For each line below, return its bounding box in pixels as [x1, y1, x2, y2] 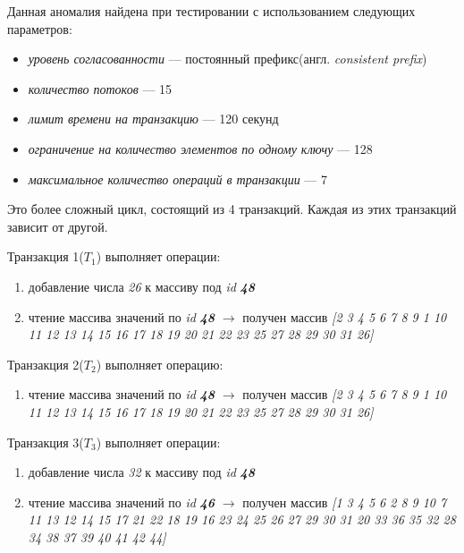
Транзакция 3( [7, 432, 84, 451]
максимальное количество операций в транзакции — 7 [28, 169, 327, 188]
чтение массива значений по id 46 [28, 492, 215, 511]
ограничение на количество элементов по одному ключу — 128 [28, 139, 373, 157]
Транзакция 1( [7, 247, 84, 266]
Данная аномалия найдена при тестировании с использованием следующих [7, 2, 416, 20]
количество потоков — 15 [28, 79, 173, 98]
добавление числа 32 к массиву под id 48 [28, 463, 256, 481]
